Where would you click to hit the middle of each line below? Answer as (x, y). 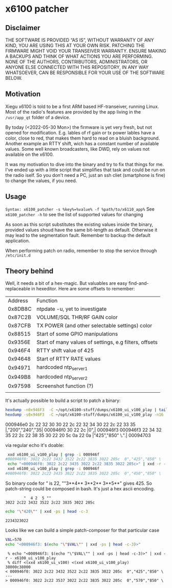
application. (18, 240)
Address (18, 301)
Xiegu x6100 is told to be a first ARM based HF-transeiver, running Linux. (82, 106)
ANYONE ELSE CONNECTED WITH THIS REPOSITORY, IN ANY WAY (77, 67)
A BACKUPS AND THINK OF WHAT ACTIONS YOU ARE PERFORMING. (79, 56)
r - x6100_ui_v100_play (31, 558)
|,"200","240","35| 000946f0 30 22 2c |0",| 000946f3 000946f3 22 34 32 (83, 429)
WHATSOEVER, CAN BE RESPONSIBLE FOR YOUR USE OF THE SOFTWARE (85, 73)
